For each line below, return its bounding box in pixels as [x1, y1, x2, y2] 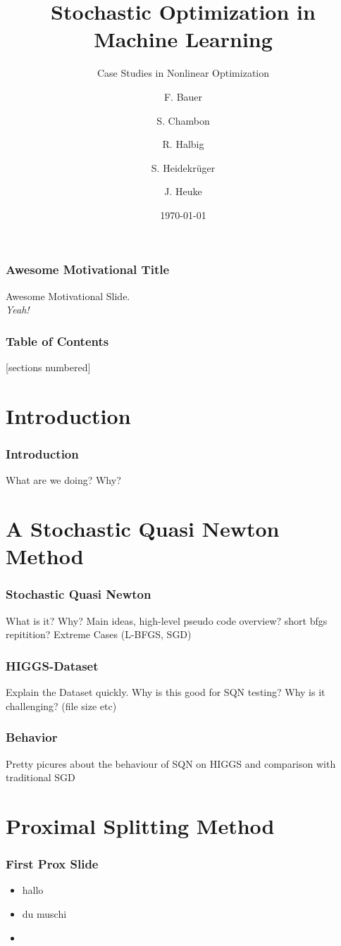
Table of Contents [6, 332, 109, 349]
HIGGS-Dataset [6, 656, 99, 674]
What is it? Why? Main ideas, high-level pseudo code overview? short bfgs [6, 613, 328, 628]
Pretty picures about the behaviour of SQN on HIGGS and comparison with [6, 756, 336, 771]
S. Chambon [156, 113, 210, 127]
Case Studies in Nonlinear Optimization [97, 66, 270, 80]
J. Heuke [164, 184, 202, 199]
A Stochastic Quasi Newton [6, 514, 280, 543]
